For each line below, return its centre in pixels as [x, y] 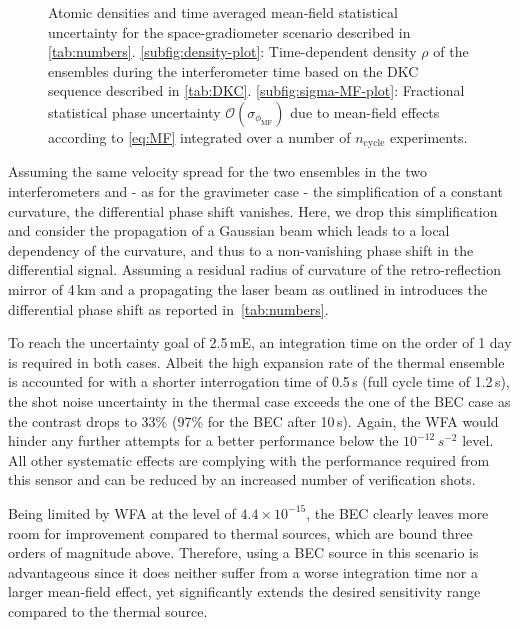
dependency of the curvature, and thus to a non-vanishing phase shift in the [241, 249]
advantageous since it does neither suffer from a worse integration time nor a [243, 571]
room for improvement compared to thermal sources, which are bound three [240, 532]
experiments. [429, 136]
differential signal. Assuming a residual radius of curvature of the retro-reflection [255, 269]
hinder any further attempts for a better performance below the [203, 440]
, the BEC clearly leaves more [397, 512]
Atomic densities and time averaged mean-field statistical [223, 12]
